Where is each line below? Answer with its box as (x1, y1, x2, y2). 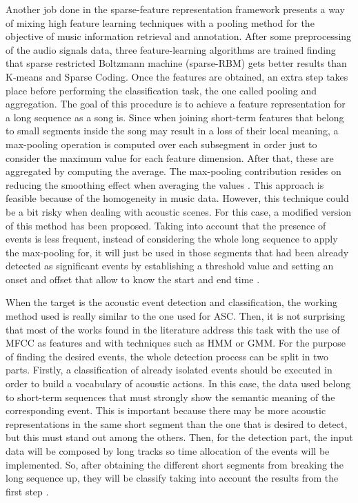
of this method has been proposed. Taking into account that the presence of (6, 218, 326, 232)
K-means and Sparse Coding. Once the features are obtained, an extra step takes (6, 69, 348, 83)
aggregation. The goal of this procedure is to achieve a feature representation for (6, 96, 346, 111)
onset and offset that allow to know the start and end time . (6, 271, 260, 286)
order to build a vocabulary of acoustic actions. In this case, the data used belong (6, 376, 351, 391)
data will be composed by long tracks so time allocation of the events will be (6, 444, 330, 458)
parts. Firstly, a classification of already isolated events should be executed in (6, 362, 332, 377)
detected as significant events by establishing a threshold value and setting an (6, 258, 334, 273)
